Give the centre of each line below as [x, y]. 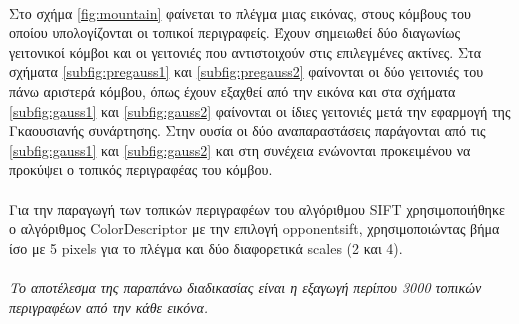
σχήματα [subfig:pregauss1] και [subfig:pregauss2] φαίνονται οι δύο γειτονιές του [246, 71]
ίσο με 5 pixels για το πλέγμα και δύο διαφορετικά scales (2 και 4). [206, 247]
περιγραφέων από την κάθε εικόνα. [109, 306]
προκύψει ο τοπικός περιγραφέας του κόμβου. [141, 169]
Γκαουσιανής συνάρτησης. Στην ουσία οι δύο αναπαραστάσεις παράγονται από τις [247, 130]
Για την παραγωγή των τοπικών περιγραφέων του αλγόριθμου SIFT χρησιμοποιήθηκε [257, 208]
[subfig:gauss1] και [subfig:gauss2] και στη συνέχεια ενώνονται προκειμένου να [240, 149]
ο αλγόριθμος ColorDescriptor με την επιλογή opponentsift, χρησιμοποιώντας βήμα [254, 228]
